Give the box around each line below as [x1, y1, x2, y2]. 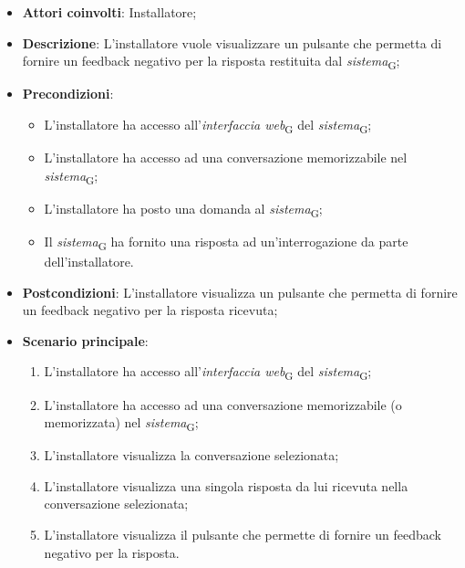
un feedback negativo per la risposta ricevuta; [22, 300, 278, 320]
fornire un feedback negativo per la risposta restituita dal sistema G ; [22, 51, 400, 72]
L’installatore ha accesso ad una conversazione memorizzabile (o [44, 394, 402, 414]
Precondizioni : [22, 84, 114, 103]
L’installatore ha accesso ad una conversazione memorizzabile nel [44, 148, 408, 167]
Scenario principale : [22, 331, 149, 350]
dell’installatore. [44, 252, 134, 270]
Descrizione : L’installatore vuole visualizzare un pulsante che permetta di [22, 33, 442, 52]
